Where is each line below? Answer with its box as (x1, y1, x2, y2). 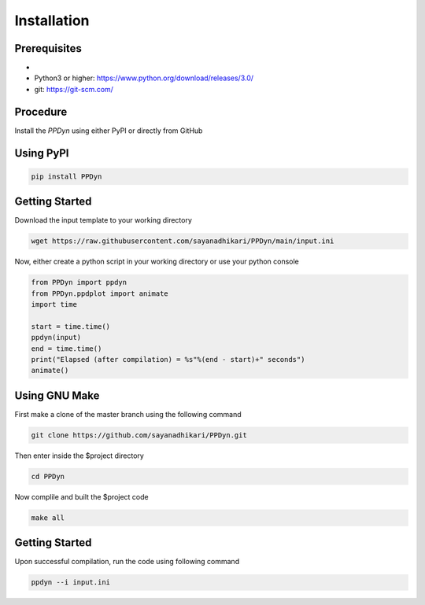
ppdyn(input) (31, 333, 82, 342)
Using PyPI (14, 146, 69, 160)
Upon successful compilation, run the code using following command (14, 557, 240, 566)
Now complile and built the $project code (14, 492, 149, 501)
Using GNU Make (14, 389, 100, 402)
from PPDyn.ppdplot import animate (31, 289, 168, 298)
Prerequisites (14, 42, 82, 55)
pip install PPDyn (31, 172, 102, 181)
